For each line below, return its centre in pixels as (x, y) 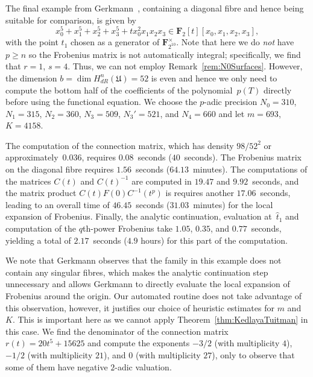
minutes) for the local (233, 204)
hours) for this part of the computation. (214, 240)
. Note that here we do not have (235, 42)
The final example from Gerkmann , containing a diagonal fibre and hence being (155, 8)
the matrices (28, 181)
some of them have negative (57, 366)
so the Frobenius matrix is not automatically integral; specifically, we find (165, 54)
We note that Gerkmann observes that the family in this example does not (144, 260)
